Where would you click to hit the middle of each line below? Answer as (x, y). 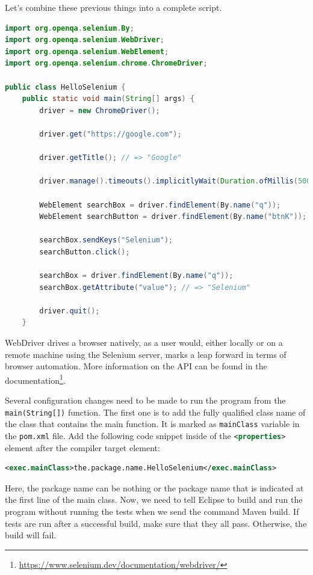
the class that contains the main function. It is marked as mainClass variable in (152, 424)
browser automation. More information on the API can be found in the (136, 366)
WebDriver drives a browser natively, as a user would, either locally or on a (144, 343)
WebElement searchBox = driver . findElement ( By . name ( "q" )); (160, 205)
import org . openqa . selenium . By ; (70, 28)
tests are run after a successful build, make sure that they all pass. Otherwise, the (156, 523)
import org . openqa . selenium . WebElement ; (87, 51)
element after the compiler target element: (82, 447)
